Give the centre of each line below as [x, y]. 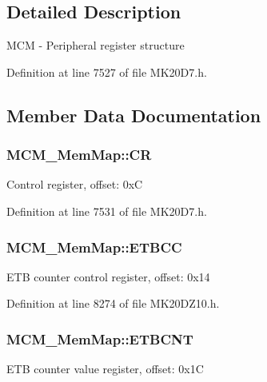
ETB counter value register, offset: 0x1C [105, 369]
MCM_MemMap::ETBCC [94, 247]
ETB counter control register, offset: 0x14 [108, 276]
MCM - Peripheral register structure [96, 45]
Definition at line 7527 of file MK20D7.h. [107, 72]
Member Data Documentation [134, 115]
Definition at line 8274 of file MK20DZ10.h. [113, 303]
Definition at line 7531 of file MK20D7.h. [107, 211]
